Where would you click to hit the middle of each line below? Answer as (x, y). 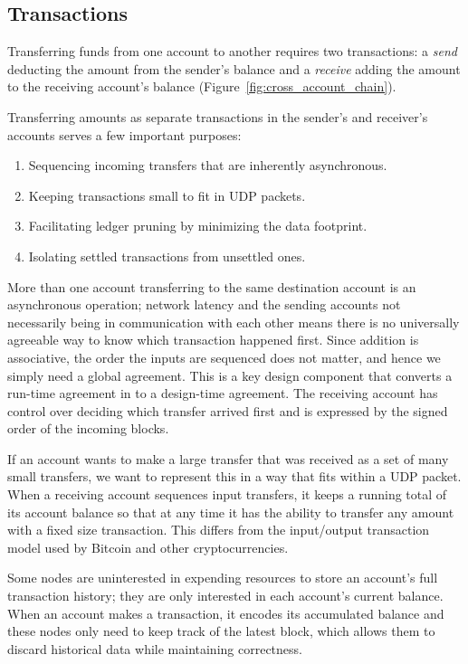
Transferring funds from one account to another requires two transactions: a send (232, 51)
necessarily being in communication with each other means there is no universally (234, 322)
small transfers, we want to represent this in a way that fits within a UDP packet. (234, 476)
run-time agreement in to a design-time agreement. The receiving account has (223, 393)
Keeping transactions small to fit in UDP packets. (167, 195)
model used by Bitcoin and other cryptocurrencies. (148, 547)
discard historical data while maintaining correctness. (155, 648)
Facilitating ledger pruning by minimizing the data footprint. (198, 226)
